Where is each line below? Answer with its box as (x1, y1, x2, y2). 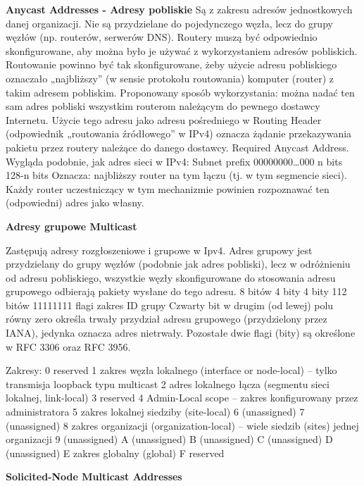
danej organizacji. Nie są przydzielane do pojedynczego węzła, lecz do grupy (6, 15, 333, 30)
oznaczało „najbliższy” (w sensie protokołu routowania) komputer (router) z (6, 70, 334, 85)
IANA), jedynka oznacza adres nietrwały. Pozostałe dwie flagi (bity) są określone (6, 325, 356, 340)
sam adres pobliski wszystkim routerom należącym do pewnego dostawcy (6, 99, 320, 113)
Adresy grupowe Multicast (6, 218, 137, 233)
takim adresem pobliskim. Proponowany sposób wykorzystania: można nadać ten (6, 85, 355, 99)
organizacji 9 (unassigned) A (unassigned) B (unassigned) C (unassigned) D (6, 432, 333, 447)
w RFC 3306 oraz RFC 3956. (6, 339, 131, 354)
